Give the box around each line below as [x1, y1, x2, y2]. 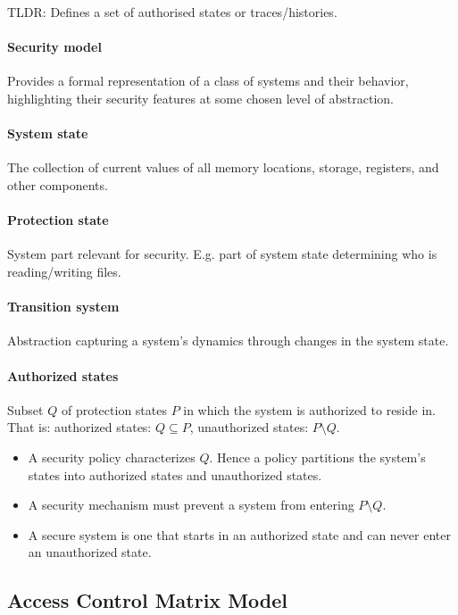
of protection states [61, 400, 167, 419]
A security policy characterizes [28, 447, 196, 466]
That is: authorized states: [7, 418, 152, 436]
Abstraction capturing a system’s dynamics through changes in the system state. [7, 331, 449, 350]
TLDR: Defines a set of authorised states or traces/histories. [7, 3, 337, 21]
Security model [7, 37, 102, 56]
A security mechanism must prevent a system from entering [28, 495, 354, 514]
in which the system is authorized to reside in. [183, 400, 436, 419]
